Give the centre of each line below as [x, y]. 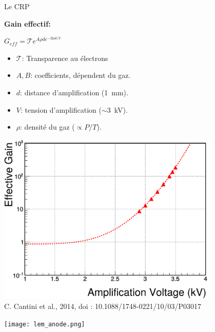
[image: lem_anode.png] [45, 324]
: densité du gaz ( [47, 127]
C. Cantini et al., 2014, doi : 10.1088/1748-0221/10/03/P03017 [103, 306]
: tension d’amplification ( [61, 109]
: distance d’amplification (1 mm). [74, 92]
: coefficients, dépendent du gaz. [81, 75]
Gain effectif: [27, 23]
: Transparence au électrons [65, 58]
